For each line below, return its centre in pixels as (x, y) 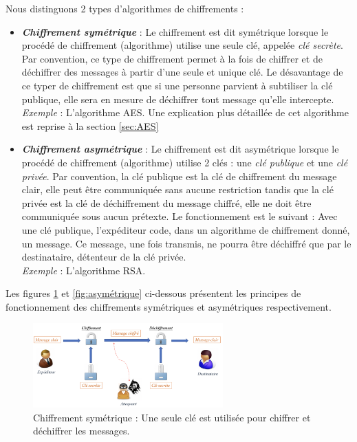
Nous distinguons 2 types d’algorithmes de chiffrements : (125, 8)
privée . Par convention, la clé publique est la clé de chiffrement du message (179, 176)
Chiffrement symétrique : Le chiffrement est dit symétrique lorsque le (175, 31)
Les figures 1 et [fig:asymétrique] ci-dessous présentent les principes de (153, 293)
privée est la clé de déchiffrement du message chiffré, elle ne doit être (166, 202)
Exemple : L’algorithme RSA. (84, 270)
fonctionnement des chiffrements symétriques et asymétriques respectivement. (169, 306)
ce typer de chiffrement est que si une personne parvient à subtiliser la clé (177, 85)
